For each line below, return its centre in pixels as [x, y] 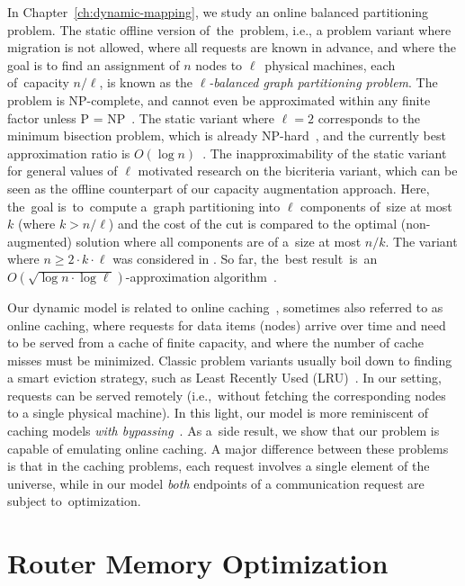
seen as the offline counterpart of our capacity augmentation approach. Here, [219, 188]
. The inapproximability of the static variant [325, 153]
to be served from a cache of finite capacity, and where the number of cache [215, 343]
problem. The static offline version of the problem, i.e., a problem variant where [229, 29]
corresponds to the [369, 117]
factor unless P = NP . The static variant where [141, 117]
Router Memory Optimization [198, 563]
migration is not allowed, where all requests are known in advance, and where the [232, 47]
